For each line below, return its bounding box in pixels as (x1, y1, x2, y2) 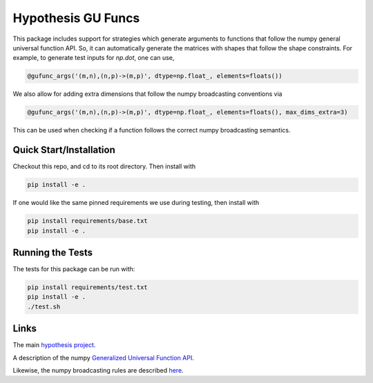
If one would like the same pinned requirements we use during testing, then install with (12, 199, 260, 207)
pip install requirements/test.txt (27, 284, 148, 291)
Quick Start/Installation (12, 144, 115, 156)
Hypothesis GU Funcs (12, 10, 140, 26)
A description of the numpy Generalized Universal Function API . (12, 353, 195, 362)
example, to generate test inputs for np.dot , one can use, (12, 54, 175, 62)
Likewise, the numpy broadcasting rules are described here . (12, 366, 184, 375)
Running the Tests (12, 246, 93, 258)
